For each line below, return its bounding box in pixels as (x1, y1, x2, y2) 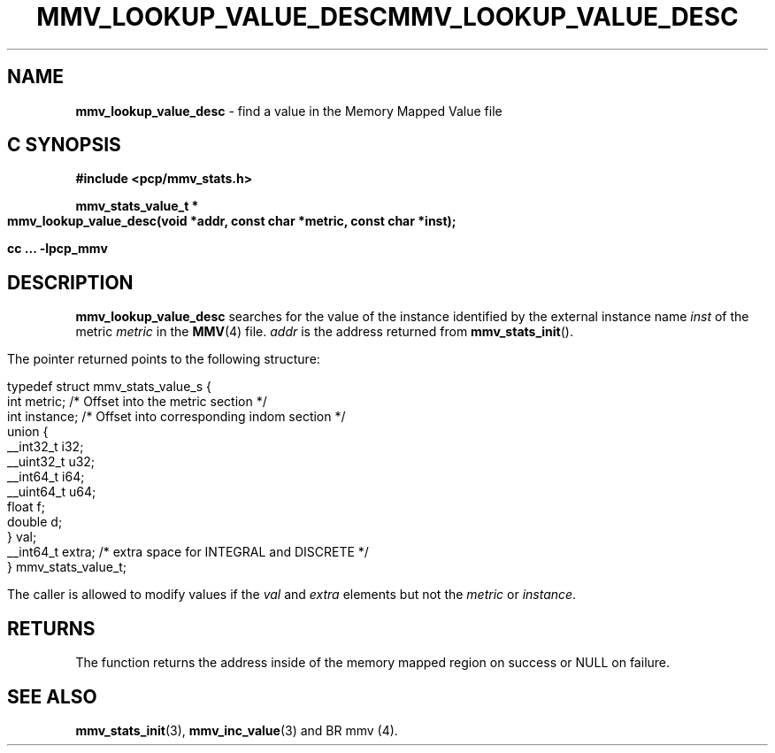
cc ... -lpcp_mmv (7, 241, 108, 257)
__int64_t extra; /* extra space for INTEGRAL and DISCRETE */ (7, 544, 369, 560)
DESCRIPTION (7, 271, 134, 294)
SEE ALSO (7, 685, 97, 708)
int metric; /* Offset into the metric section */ (7, 394, 267, 410)
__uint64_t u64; (7, 484, 96, 500)
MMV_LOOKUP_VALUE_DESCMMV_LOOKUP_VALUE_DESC (36, 2, 739, 32)
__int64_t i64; (7, 469, 85, 485)
